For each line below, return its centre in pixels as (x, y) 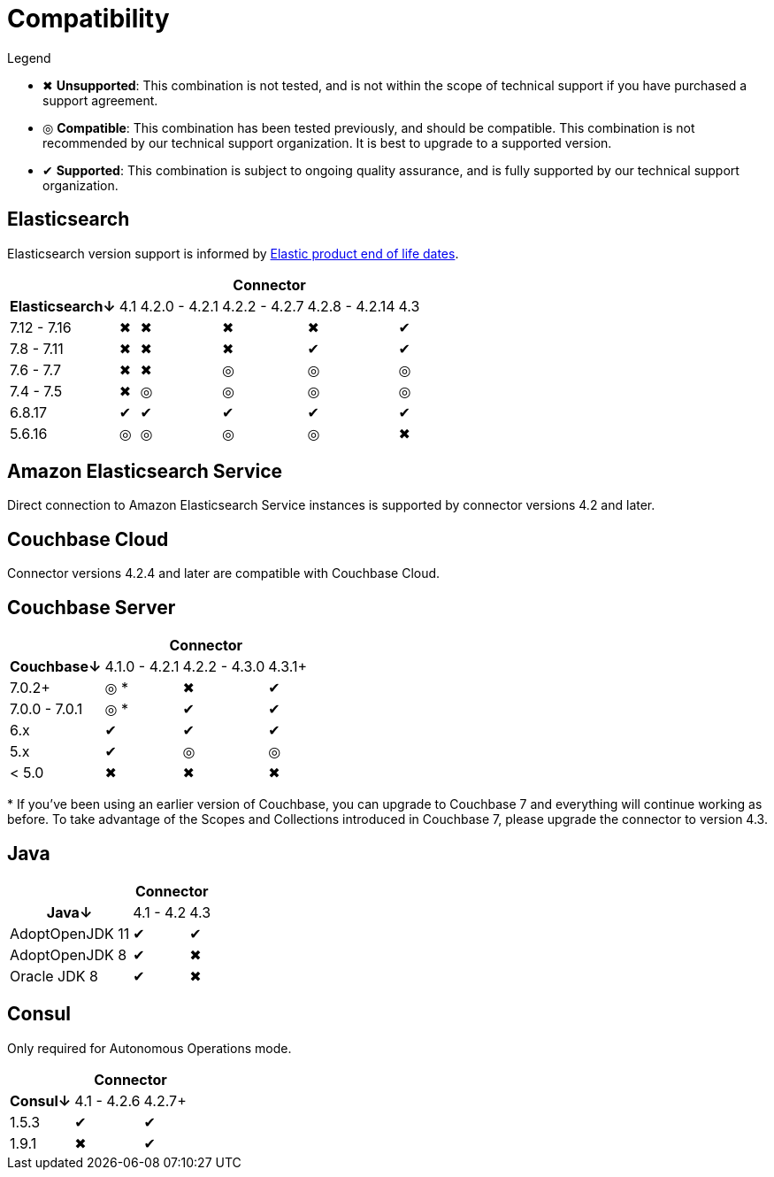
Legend (29, 58)
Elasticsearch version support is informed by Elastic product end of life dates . (233, 253)
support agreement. (100, 100)
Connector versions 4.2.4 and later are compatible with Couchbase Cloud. (224, 573)
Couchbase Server (92, 607)
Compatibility (88, 19)
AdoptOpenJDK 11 (70, 933)
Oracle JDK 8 (54, 976)
